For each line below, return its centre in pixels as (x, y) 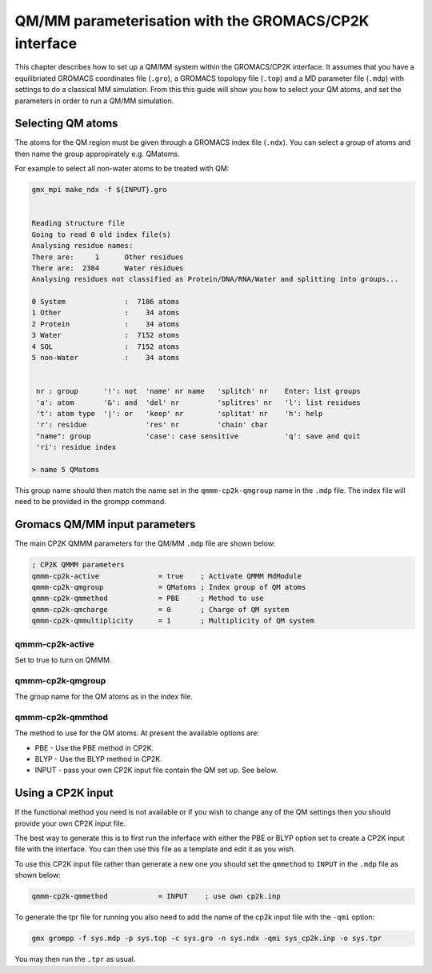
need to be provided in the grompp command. (91, 502)
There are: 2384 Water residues (108, 268)
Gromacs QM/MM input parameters (105, 525)
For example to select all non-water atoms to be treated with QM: (122, 169)
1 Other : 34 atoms (106, 313)
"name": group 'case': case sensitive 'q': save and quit (199, 436)
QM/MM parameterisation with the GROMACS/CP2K (192, 21)
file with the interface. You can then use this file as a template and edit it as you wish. (155, 849)
